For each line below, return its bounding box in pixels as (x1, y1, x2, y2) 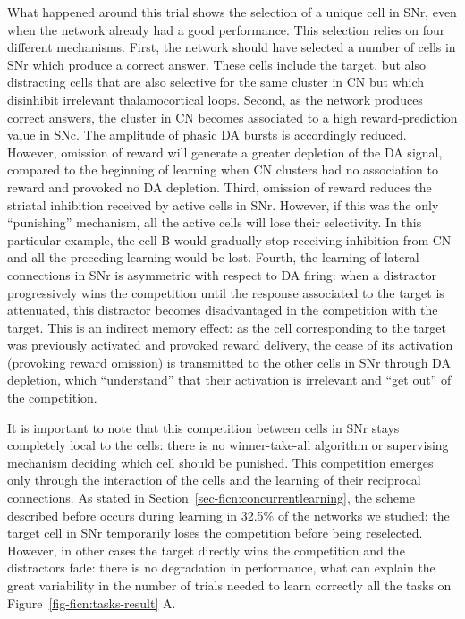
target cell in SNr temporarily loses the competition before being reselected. (7, 523, 423, 542)
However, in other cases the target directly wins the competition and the (7, 540, 405, 559)
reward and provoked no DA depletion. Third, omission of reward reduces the (7, 177, 432, 196)
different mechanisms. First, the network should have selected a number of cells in (7, 38, 456, 56)
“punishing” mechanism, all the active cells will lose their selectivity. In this (7, 213, 422, 232)
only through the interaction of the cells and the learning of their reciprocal (7, 471, 421, 489)
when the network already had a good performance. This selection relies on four (7, 20, 445, 38)
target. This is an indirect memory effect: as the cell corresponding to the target (7, 318, 446, 336)
